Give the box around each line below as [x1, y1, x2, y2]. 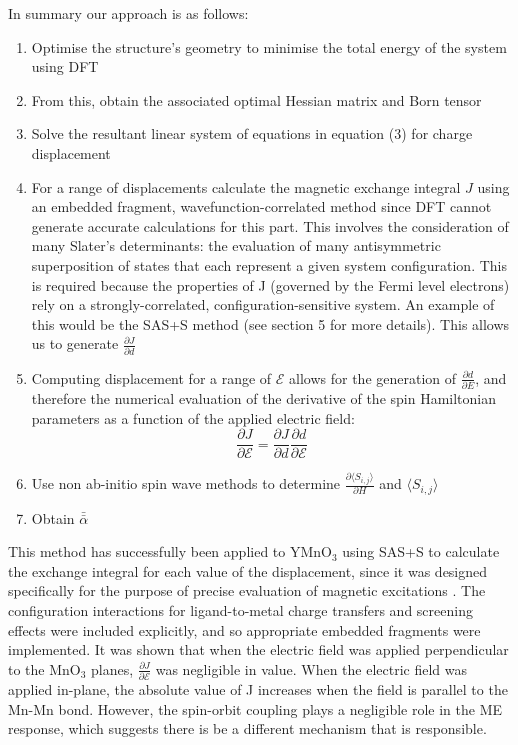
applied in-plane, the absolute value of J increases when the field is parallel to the [8, 679, 508, 700]
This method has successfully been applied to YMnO [8, 541, 332, 562]
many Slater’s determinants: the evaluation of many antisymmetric [31, 235, 441, 256]
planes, [91, 658, 134, 679]
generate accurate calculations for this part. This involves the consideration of [31, 215, 509, 236]
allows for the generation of [289, 367, 457, 388]
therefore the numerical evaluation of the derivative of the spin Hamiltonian [31, 387, 496, 408]
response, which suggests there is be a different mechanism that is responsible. [8, 718, 487, 739]
